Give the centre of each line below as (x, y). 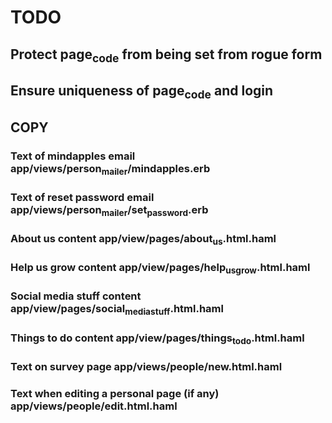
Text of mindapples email (73, 156)
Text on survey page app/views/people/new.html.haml (146, 366)
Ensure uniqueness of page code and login (142, 92)
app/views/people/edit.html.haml (94, 406)
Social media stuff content (76, 296)
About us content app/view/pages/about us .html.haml (143, 240)
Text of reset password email (82, 197)
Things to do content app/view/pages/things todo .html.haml (157, 338)
